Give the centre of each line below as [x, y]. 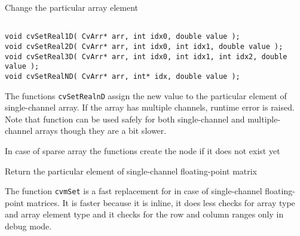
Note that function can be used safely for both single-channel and [125, 119]
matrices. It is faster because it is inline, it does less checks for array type [161, 202]
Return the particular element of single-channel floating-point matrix [131, 171]
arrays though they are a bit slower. [101, 131]
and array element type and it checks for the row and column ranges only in [144, 214]
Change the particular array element [71, 7]
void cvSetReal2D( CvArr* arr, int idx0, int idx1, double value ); [144, 46]
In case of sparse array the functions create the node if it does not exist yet [143, 150]
